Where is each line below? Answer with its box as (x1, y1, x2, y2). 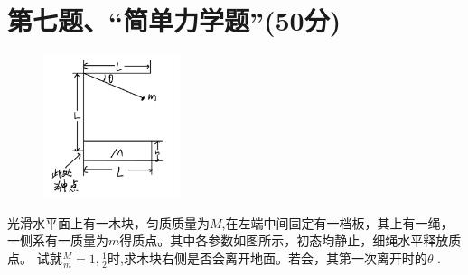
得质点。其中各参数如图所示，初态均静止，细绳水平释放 (119, 231, 449, 250)
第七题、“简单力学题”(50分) (7, 2, 342, 39)
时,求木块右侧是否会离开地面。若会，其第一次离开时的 (107, 249, 427, 268)
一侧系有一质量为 (7, 231, 108, 250)
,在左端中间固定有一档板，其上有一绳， (221, 213, 454, 232)
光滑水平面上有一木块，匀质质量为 (7, 213, 210, 232)
